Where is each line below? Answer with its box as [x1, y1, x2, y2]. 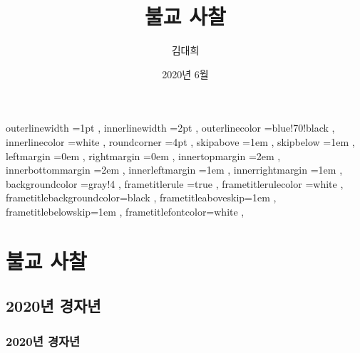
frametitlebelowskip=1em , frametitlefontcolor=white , [6, 204, 245, 218]
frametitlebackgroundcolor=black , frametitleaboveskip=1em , [6, 190, 277, 205]
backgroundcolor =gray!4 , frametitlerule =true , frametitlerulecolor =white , [6, 176, 344, 191]
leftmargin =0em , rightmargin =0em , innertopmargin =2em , [6, 148, 281, 163]
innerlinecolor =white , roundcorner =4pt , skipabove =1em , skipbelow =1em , [6, 134, 355, 149]
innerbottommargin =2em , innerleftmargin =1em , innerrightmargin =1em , [6, 162, 343, 177]
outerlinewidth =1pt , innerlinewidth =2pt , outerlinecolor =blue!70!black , [6, 120, 335, 135]
